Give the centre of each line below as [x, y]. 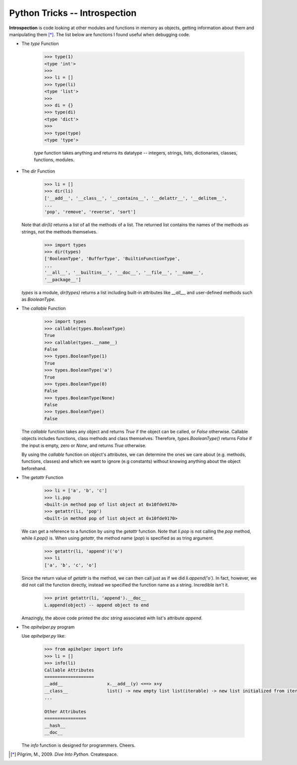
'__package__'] [63, 279]
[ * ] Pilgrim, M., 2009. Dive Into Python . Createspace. [64, 754]
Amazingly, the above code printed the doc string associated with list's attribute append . [112, 618]
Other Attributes [65, 711]
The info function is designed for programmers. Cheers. [78, 745]
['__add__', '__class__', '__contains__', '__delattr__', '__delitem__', [136, 198]
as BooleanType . [39, 299]
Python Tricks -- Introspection [73, 13]
